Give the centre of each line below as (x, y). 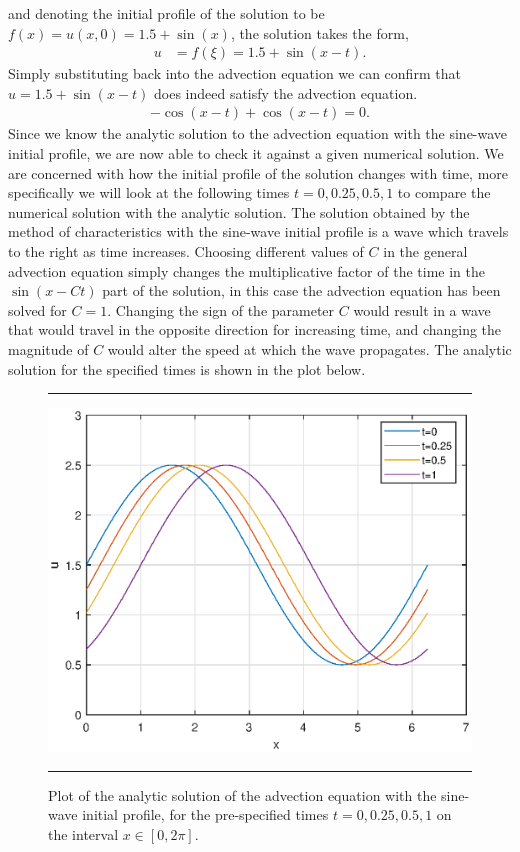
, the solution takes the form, (319, 32)
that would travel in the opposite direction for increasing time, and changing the (255, 329)
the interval (83, 833)
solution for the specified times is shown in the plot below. (187, 368)
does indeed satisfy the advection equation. (285, 92)
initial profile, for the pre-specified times (205, 814)
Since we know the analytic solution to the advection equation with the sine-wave (258, 133)
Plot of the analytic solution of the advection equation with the (242, 794)
